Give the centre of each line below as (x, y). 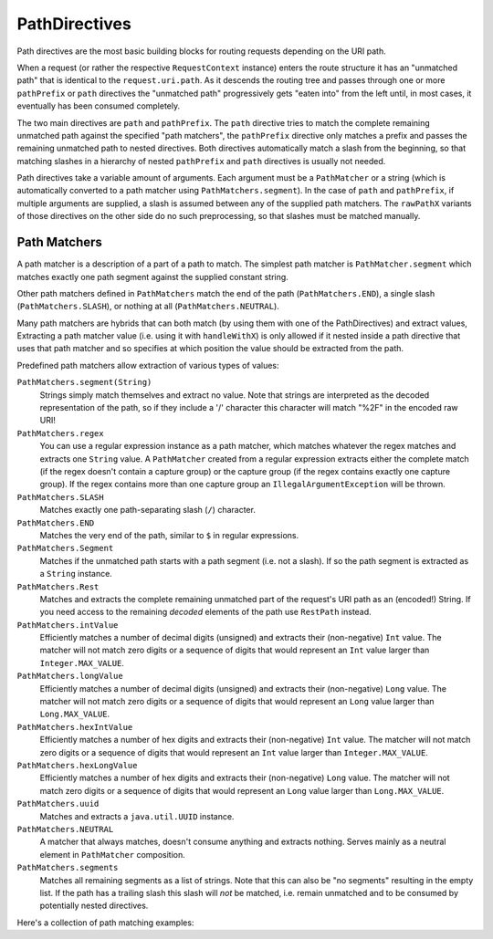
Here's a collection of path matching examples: (105, 923)
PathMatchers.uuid (58, 804)
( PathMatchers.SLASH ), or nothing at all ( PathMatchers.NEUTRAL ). (148, 307)
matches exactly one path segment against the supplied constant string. (153, 276)
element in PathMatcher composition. (113, 854)
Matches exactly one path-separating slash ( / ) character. (147, 510)
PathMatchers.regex (60, 433)
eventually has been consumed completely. (99, 106)
